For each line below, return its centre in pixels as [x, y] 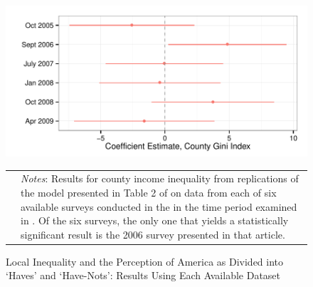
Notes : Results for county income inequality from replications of [160, 178]
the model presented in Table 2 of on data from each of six [149, 192]
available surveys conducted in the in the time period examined [159, 206]
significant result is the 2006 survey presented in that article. [153, 234]
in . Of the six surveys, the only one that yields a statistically [155, 220]
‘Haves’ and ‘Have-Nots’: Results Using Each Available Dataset [143, 275]
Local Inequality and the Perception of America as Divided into [145, 261]
